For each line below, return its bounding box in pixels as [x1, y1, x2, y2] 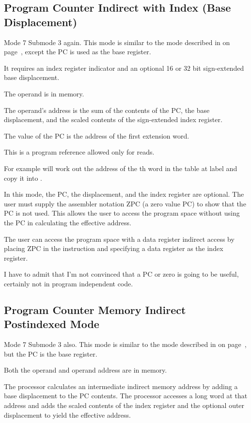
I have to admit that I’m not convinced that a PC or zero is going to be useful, [4, 269, 239, 279]
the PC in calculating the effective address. [4, 217, 131, 227]
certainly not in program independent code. [4, 278, 133, 288]
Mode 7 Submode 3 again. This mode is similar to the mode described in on [4, 37, 230, 47]
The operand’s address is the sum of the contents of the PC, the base [4, 105, 210, 115]
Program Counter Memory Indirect [4, 302, 186, 317]
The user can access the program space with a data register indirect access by [4, 234, 235, 244]
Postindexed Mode [4, 316, 99, 331]
